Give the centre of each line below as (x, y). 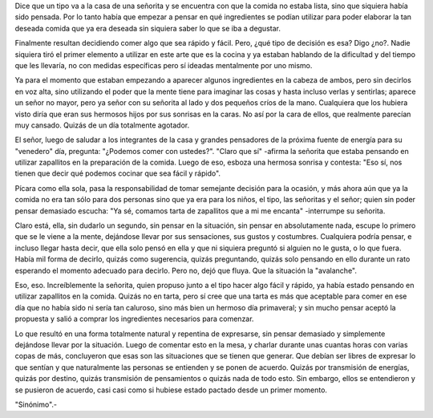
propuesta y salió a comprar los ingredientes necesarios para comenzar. (134, 319)
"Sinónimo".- (36, 404)
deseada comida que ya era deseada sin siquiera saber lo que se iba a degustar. (148, 28)
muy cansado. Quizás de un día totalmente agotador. (102, 125)
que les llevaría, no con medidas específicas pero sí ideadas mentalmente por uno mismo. (164, 65)
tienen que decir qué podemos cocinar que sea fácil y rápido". (117, 173)
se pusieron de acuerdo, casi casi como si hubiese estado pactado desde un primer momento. (171, 390)
